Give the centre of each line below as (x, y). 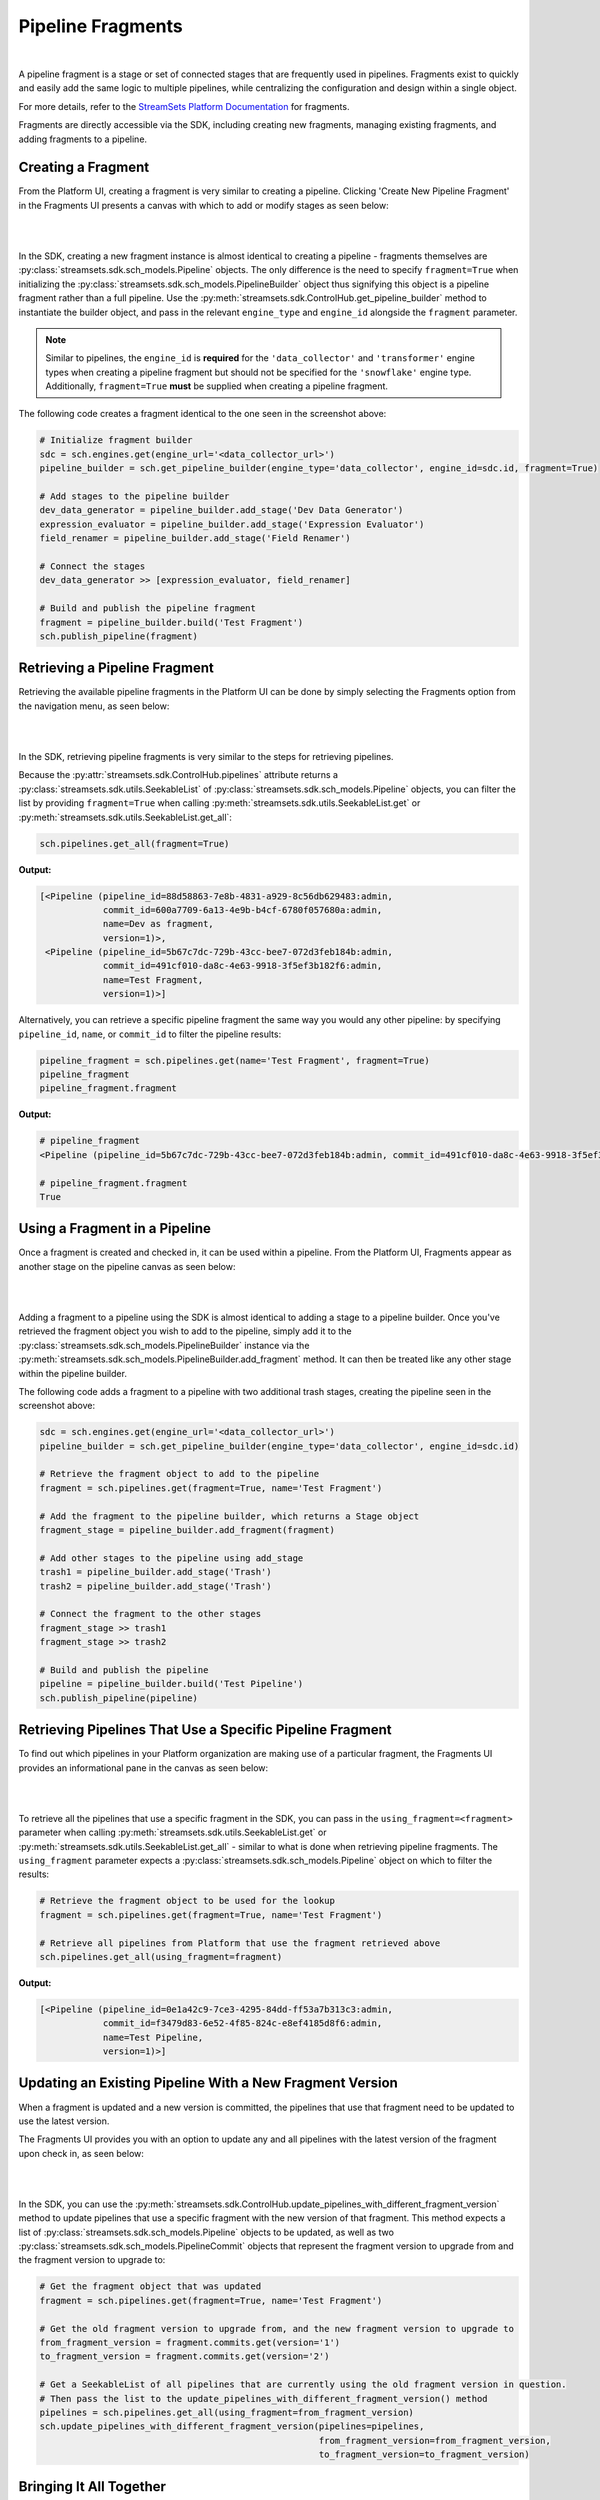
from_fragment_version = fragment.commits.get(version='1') (190, 2342)
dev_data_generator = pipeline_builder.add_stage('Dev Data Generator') (221, 510)
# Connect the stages (92, 566)
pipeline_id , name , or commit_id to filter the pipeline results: (150, 1034)
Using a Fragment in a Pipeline (115, 1228)
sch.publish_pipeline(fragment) (119, 636)
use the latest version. (64, 2121)
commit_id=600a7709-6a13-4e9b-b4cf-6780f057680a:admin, (242, 909)
